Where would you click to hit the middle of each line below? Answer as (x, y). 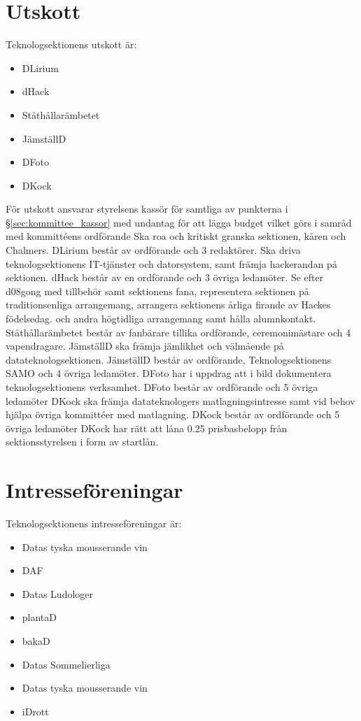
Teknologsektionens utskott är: (71, 44)
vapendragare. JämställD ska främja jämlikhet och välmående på (145, 346)
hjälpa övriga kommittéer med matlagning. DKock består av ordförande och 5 (173, 414)
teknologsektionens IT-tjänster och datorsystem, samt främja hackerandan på (171, 263)
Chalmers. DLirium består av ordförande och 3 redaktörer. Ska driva (153, 250)
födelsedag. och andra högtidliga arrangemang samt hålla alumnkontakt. (161, 319)
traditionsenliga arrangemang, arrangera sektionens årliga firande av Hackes (168, 305)
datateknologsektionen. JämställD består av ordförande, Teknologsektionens (169, 359)
